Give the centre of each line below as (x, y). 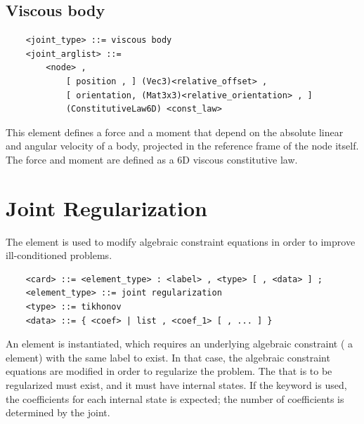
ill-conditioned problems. (59, 255)
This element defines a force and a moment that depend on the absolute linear (175, 132)
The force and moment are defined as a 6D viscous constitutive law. (152, 159)
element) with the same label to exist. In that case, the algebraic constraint (168, 357)
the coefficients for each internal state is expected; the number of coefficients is (175, 398)
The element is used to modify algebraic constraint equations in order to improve (181, 241)
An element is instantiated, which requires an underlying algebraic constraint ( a (180, 344)
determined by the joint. (58, 412)
